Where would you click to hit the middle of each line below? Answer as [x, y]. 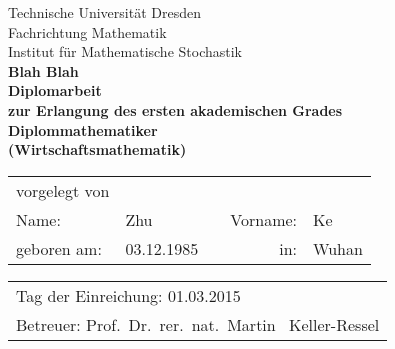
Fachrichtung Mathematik [87, 31]
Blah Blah [43, 70]
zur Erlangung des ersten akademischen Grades [175, 109]
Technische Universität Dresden [104, 12]
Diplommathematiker [83, 129]
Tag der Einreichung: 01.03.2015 [128, 295]
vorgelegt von [63, 190]
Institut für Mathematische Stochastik [125, 51]
